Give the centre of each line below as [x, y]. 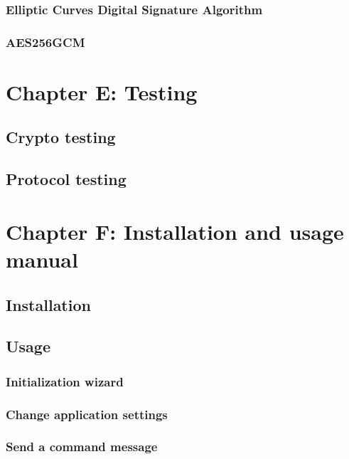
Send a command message [82, 447]
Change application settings [87, 414]
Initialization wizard [65, 381]
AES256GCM [45, 42]
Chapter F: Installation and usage [175, 231]
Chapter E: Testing [102, 91]
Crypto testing [61, 137]
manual [42, 259]
